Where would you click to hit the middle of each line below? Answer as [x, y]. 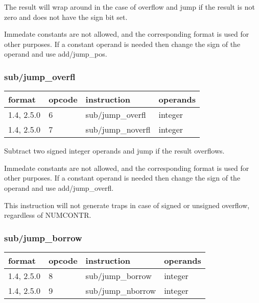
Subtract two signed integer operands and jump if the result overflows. [114, 151]
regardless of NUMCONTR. [48, 215]
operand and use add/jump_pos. [56, 54]
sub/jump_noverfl [118, 130]
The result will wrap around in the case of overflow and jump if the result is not [129, 7]
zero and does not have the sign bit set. [66, 17]
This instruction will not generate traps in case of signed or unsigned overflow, [127, 205]
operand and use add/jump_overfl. [59, 187]
